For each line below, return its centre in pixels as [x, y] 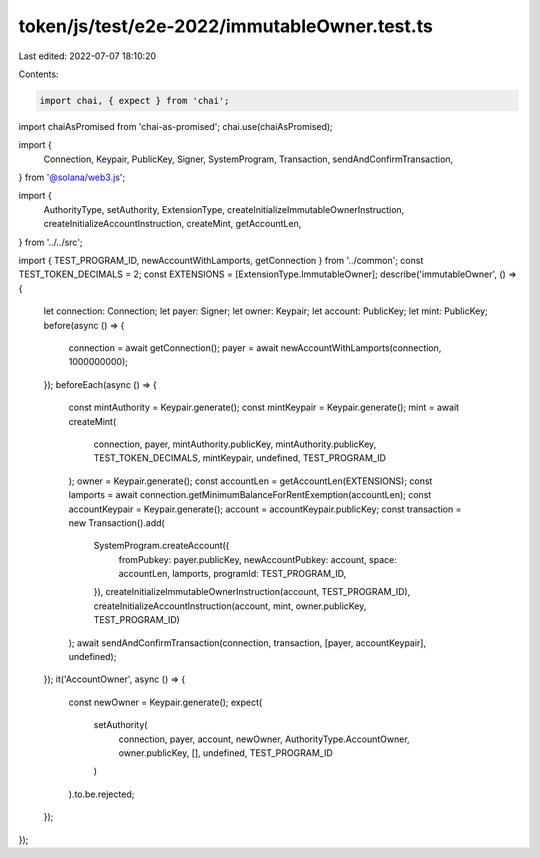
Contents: [38, 74]
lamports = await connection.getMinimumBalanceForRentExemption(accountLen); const [250, 495]
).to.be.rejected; [101, 794]
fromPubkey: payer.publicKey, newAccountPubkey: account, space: [257, 559]
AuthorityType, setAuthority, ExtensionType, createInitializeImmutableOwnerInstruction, [224, 209]
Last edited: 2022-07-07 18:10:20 [87, 56]
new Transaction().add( [116, 522]
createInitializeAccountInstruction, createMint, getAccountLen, [172, 224]
